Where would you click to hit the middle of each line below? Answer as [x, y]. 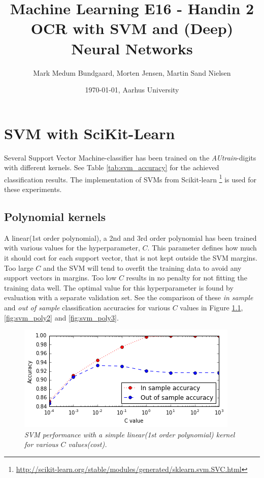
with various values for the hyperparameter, [72, 248]
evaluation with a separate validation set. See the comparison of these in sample [129, 297]
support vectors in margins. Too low [60, 278]
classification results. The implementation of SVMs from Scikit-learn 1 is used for [130, 178]
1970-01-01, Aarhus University [132, 90]
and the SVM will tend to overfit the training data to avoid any [142, 267]
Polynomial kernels [55, 217]
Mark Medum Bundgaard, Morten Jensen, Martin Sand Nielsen [132, 72]
